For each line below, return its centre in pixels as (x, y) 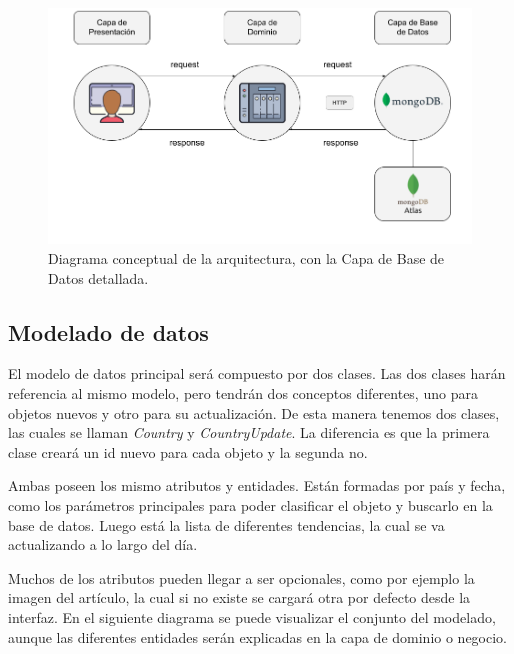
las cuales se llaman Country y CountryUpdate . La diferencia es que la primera (249, 432)
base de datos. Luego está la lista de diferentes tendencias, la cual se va (226, 524)
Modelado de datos (108, 331)
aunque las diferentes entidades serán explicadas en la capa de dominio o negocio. (257, 636)
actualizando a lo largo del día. (103, 544)
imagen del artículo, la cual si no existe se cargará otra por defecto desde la (239, 597)
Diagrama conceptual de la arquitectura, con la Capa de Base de (246, 258)
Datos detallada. (98, 277)
